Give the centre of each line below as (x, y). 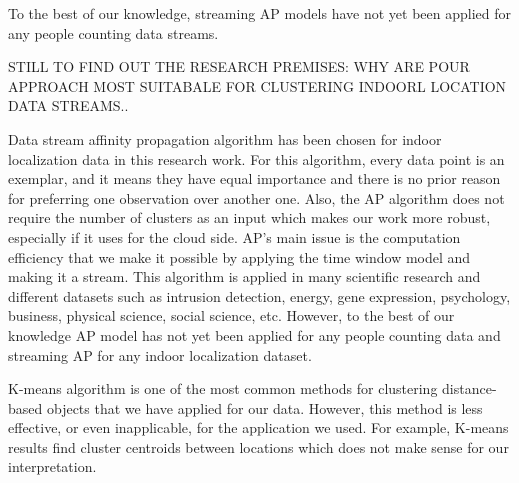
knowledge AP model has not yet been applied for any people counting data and (254, 334)
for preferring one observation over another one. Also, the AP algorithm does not (256, 197)
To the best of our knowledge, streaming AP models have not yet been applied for (259, 13)
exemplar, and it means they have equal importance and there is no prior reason (254, 178)
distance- (469, 388)
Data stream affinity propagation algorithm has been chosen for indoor (225, 138)
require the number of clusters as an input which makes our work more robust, (249, 217)
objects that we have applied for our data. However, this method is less (264, 407)
